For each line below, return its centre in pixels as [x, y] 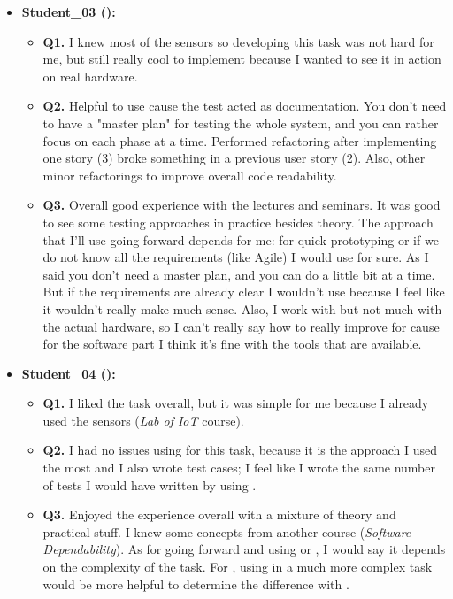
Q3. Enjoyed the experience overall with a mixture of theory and [219, 515]
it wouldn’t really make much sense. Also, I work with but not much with [242, 308]
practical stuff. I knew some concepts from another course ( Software [227, 531]
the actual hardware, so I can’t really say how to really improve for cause [241, 326]
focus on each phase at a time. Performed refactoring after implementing [240, 140]
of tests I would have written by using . [150, 484]
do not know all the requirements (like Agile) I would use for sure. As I [236, 257]
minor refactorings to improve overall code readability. [190, 175]
